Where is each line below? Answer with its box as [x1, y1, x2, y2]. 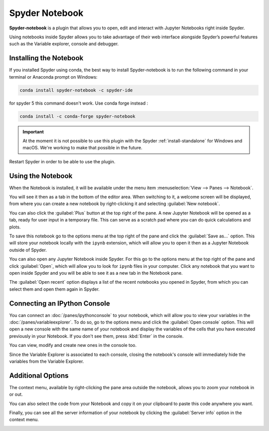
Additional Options [9, 371, 69, 380]
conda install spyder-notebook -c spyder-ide [19, 87, 133, 93]
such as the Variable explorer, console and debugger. [9, 41, 119, 47]
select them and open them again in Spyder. [9, 286, 100, 292]
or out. [9, 391, 23, 398]
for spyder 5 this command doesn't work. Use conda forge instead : [9, 100, 148, 106]
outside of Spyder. [9, 247, 47, 253]
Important [22, 128, 44, 134]
